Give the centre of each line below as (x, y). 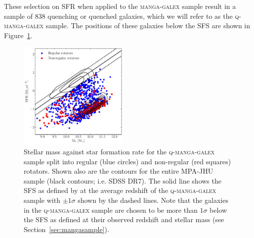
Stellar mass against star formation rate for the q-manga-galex (119, 152)
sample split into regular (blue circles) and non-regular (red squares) (127, 161)
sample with (42, 200)
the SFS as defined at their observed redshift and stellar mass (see (124, 219)
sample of (19, 16)
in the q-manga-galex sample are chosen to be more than (111, 210)
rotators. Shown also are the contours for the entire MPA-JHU (119, 171)
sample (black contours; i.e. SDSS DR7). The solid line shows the (123, 180)
